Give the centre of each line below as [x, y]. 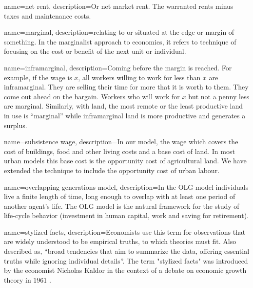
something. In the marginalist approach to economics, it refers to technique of [120, 41]
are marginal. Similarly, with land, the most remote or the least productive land [124, 106]
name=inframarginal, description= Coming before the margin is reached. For [118, 67]
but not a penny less [219, 96]
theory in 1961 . [28, 279]
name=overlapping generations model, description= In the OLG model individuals [126, 187]
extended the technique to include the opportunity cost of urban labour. [112, 170]
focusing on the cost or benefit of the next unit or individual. [95, 51]
